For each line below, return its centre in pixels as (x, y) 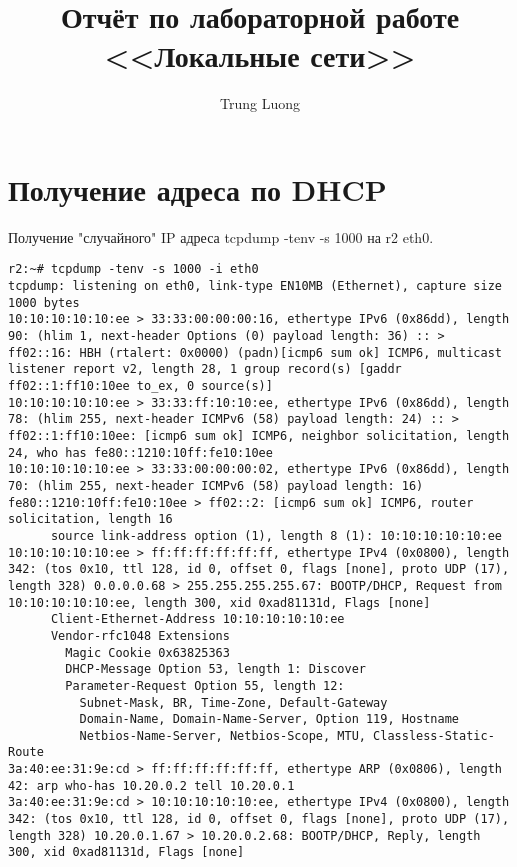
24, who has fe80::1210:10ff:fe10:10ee (140, 452)
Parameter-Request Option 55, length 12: (205, 685)
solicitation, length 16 (90, 519)
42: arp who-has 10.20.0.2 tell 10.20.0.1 (151, 785)
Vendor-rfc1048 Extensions (140, 635)
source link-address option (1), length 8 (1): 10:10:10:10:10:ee (276, 535)
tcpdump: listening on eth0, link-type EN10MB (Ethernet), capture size (255, 286)
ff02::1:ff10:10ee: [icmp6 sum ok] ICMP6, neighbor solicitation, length (259, 436)
